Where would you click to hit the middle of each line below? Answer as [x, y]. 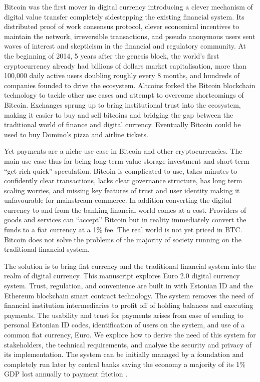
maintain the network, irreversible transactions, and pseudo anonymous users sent [130, 36]
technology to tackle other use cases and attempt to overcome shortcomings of [124, 95]
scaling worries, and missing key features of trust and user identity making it [122, 190]
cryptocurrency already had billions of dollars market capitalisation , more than [125, 65]
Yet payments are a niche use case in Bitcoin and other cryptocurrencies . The [123, 151]
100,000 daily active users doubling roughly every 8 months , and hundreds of [122, 75]
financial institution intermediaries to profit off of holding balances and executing [129, 305]
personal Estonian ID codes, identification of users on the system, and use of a [124, 325]
